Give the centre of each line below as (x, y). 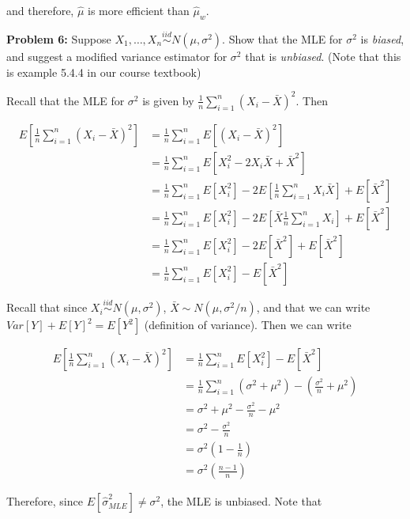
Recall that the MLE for (66, 100)
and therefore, (40, 10)
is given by (168, 100)
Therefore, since (45, 501)
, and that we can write (313, 307)
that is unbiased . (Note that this (323, 57)
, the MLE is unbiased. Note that (241, 501)
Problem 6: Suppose (59, 39)
